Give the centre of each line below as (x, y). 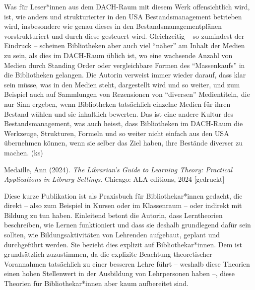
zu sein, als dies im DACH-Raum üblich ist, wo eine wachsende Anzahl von (118, 55)
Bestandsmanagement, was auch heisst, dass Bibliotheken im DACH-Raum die (124, 123)
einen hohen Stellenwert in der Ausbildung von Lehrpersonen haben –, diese (119, 273)
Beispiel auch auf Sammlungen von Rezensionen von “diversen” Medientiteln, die (127, 94)
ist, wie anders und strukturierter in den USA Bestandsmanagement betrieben (123, 16)
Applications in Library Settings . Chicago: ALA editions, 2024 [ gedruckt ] (114, 179)
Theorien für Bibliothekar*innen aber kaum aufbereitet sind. (96, 283)
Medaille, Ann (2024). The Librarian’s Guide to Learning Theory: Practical (118, 169)
